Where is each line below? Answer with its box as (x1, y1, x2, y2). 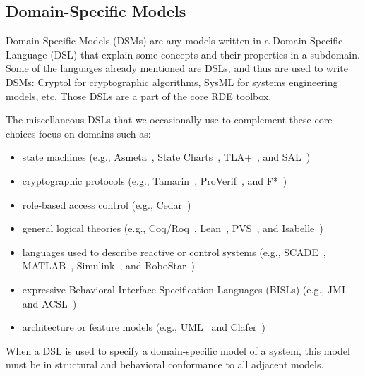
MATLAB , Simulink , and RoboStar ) (22, 258, 195, 273)
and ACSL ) (22, 296, 77, 310)
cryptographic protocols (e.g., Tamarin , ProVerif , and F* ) (22, 173, 287, 188)
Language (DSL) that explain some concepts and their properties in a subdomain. (6, 47, 360, 61)
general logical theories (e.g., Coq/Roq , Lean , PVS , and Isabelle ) (22, 221, 323, 236)
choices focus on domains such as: (6, 126, 151, 140)
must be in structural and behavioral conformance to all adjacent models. (6, 357, 324, 372)
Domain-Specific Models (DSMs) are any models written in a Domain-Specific (6, 33, 343, 48)
